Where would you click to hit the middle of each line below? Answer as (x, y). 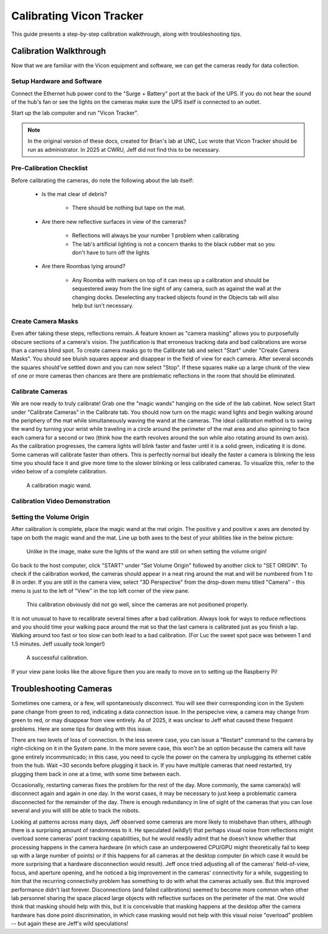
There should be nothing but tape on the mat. (129, 208)
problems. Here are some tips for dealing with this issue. (82, 729)
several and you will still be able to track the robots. (75, 811)
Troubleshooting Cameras (62, 689)
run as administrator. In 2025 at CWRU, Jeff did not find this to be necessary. (124, 149)
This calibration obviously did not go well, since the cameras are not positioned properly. (138, 604)
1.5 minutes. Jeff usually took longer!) (58, 644)
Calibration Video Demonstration (61, 501)
